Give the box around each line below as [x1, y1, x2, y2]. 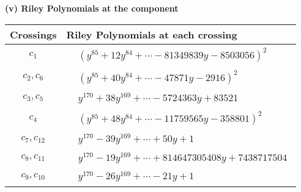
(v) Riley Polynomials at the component [5, 2, 179, 14]
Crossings [10, 27, 57, 41]
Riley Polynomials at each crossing [66, 27, 237, 41]
